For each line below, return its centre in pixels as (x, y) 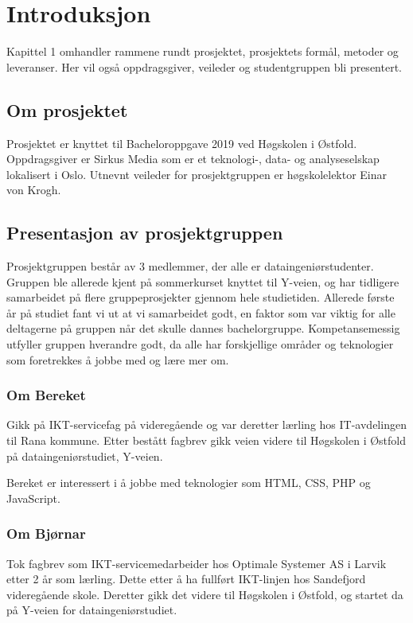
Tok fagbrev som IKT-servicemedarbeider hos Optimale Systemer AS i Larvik (197, 563)
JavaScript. (33, 498)
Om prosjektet (67, 109)
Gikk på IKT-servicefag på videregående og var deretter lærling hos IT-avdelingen (206, 424)
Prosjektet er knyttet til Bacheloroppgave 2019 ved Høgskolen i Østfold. (182, 143)
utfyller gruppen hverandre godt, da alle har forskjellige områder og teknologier (200, 344)
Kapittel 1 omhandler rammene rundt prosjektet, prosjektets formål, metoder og (203, 51)
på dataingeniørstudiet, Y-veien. (85, 456)
